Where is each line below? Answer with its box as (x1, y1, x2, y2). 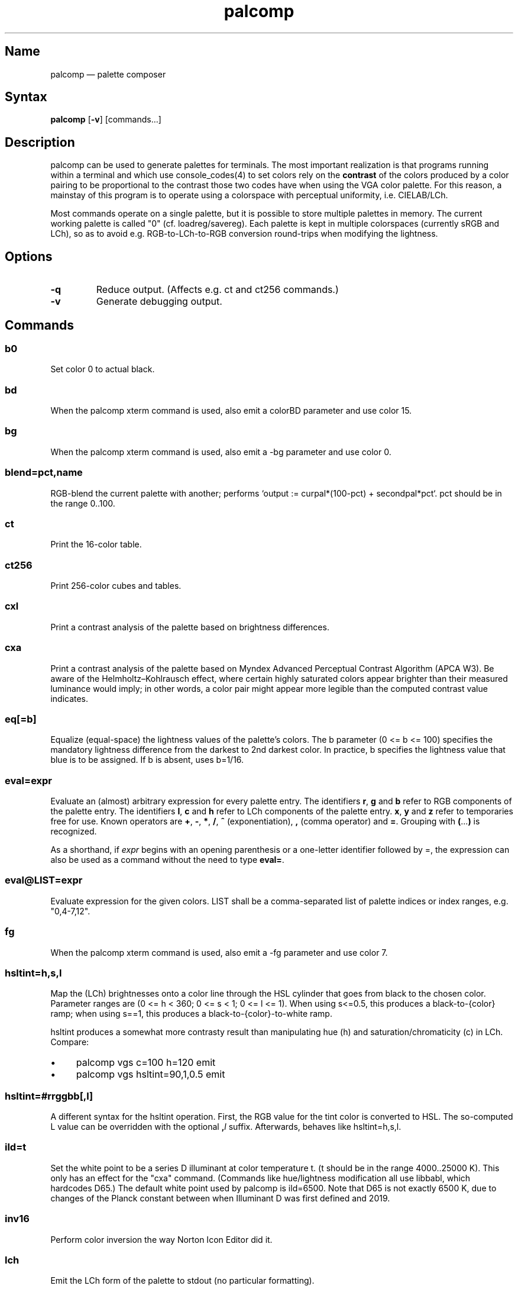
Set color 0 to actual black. (50, 364, 155, 375)
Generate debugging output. (96, 295, 222, 308)
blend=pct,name (5, 466, 83, 479)
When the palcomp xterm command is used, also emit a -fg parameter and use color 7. (50, 947, 388, 958)
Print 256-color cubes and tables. (50, 581, 182, 591)
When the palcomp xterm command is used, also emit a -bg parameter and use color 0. (50, 446, 391, 457)
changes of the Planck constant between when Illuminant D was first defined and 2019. (50, 1193, 390, 1203)
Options (5, 249, 53, 264)
